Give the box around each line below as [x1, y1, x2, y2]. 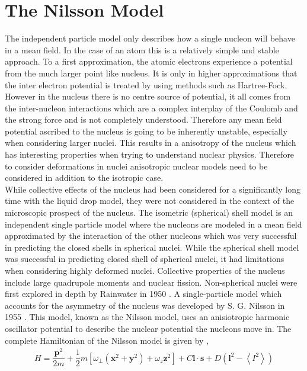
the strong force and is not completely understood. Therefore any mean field [5, 113, 282, 126]
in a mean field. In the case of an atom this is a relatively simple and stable [5, 43, 279, 56]
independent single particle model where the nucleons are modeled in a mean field [5, 218, 302, 230]
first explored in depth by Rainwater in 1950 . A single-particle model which [5, 287, 282, 300]
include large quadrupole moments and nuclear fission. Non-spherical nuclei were [5, 276, 298, 288]
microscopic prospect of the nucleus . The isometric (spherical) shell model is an [5, 206, 293, 219]
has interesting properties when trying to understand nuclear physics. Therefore [5, 148, 295, 161]
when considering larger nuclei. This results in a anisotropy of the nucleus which [5, 136, 296, 149]
